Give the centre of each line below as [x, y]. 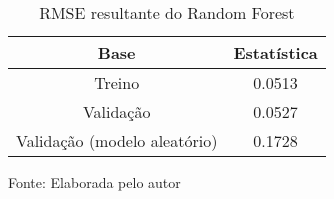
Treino [117, 82]
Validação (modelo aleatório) [117, 140]
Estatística [275, 52]
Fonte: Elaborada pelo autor [94, 182]
